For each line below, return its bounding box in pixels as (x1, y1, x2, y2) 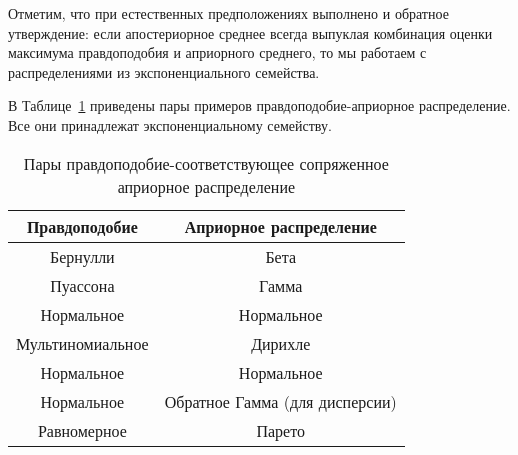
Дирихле (251, 331, 311, 355)
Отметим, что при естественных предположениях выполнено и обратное (8, 3, 449, 23)
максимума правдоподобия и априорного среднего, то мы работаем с (8, 42, 427, 63)
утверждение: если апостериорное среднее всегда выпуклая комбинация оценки (8, 22, 493, 43)
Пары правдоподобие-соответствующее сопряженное (23, 151, 389, 175)
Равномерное (37, 418, 127, 442)
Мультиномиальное (16, 331, 149, 355)
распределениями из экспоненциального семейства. (8, 61, 320, 82)
